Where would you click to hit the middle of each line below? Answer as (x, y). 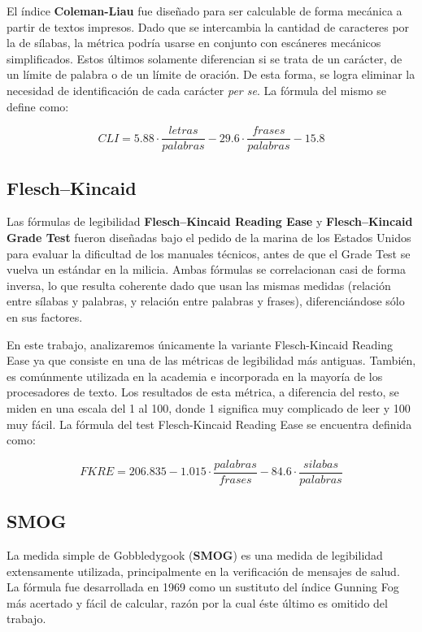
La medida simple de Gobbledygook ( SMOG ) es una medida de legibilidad (195, 555)
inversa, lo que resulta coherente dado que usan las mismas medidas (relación (199, 285)
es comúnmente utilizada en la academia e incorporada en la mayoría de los (195, 376)
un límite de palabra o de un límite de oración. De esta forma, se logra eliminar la (211, 74)
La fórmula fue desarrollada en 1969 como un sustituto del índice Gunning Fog (203, 587)
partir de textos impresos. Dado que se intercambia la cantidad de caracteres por (208, 26)
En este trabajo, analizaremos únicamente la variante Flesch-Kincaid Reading (200, 344)
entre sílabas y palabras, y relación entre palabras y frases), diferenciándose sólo (206, 301)
